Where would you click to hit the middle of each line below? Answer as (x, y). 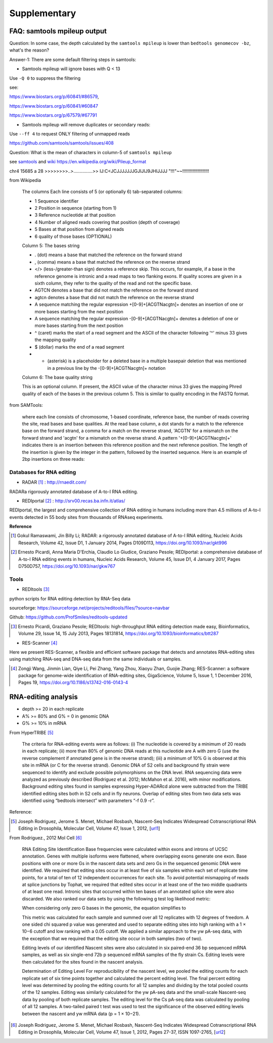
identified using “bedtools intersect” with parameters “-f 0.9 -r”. (88, 800)
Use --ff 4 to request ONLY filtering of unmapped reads (70, 133)
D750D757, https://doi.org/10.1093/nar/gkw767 (67, 566)
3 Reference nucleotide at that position (75, 215)
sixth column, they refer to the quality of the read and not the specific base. (113, 283)
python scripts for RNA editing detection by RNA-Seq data (70, 598)
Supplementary (43, 13)
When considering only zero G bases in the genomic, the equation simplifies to (104, 908)
